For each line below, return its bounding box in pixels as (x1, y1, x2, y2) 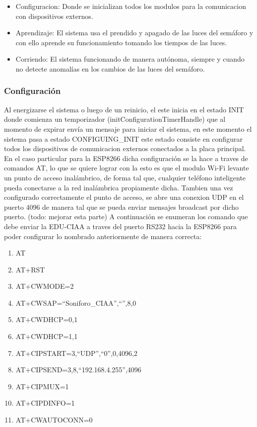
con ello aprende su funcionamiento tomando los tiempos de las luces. (15, 37, 227, 47)
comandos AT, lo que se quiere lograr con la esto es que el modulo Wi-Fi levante (4, 163, 249, 173)
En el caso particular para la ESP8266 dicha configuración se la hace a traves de (4, 153, 248, 163)
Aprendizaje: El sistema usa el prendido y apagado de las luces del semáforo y (15, 27, 254, 38)
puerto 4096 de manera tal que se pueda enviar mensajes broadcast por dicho (4, 201, 239, 212)
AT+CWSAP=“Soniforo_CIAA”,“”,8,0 (15, 297, 136, 308)
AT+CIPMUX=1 (15, 381, 69, 391)
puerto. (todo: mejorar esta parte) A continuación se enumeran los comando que (4, 211, 248, 222)
